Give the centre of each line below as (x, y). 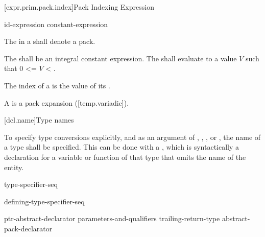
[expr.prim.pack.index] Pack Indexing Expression (79, 7)
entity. (14, 167)
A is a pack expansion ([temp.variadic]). (67, 102)
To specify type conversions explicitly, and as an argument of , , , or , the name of (132, 137)
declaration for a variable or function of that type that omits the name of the (125, 157)
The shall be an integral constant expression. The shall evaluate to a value (121, 58)
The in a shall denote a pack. (50, 41)
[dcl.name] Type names (39, 120)
